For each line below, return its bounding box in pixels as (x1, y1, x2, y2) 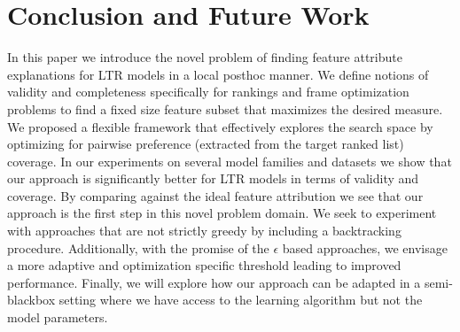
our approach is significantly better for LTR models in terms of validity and (7, 169, 419, 188)
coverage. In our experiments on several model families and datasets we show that (7, 151, 452, 170)
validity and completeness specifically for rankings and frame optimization (7, 82, 409, 101)
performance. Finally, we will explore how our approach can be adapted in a (7, 273, 421, 291)
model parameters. (7, 308, 108, 327)
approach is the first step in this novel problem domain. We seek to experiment (7, 204, 437, 222)
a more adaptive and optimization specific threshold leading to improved (7, 256, 402, 274)
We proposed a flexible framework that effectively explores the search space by (7, 117, 433, 135)
